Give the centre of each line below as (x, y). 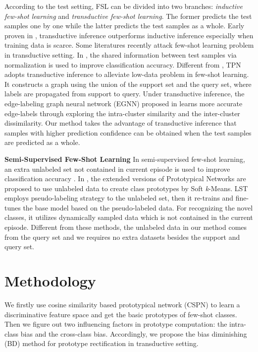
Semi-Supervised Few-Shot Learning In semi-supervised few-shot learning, (125, 159)
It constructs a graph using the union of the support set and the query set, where (128, 84)
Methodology (50, 281)
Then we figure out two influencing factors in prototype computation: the (116, 324)
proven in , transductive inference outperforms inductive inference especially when (129, 35)
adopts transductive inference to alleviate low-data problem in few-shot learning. (127, 74)
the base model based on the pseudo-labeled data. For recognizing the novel (138, 207)
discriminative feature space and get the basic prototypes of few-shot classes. (121, 314)
